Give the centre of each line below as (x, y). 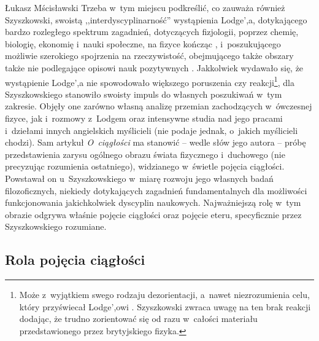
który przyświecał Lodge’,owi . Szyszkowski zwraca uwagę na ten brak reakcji (165, 306)
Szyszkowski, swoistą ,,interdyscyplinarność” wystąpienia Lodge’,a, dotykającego (156, 19)
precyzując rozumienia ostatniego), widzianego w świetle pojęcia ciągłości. (145, 166)
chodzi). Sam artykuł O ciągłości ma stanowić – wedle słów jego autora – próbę (156, 142)
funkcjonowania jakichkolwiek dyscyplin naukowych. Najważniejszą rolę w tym (153, 202)
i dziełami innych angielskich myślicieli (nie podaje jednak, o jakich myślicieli (152, 130)
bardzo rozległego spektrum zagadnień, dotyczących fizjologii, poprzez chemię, (152, 32)
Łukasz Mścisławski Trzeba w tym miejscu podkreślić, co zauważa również (145, 7)
